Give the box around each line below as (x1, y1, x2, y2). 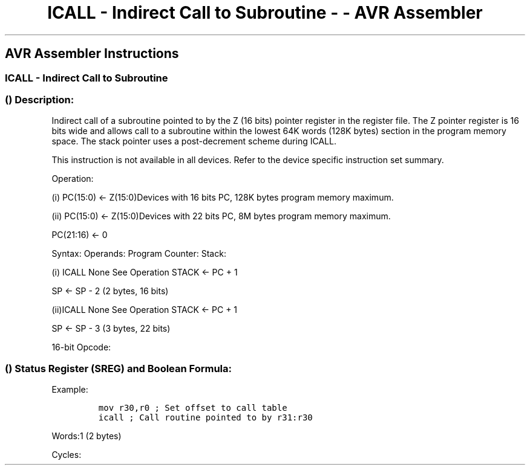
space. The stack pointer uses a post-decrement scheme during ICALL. (51, 136, 336, 147)
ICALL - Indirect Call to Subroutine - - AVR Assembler (47, 2, 483, 23)
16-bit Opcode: (51, 342, 111, 353)
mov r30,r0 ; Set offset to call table (98, 403, 287, 413)
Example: (51, 384, 88, 395)
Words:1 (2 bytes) (51, 431, 122, 442)
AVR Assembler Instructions (5, 46, 179, 62)
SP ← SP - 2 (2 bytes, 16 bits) (51, 286, 169, 297)
